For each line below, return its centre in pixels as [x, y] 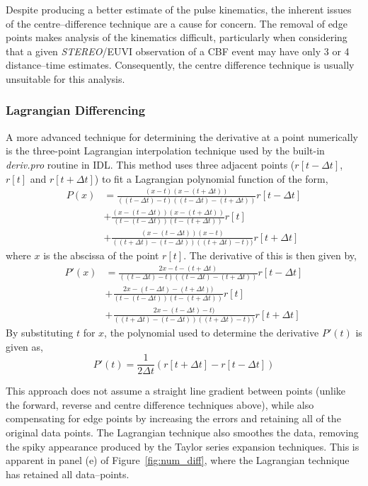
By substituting [40, 332]
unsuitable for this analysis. [65, 78]
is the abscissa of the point [101, 255]
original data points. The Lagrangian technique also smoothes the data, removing [182, 432]
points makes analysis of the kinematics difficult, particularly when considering [177, 37]
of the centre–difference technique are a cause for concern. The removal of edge [177, 23]
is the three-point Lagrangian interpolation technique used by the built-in [165, 151]
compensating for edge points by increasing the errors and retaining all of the [173, 418]
